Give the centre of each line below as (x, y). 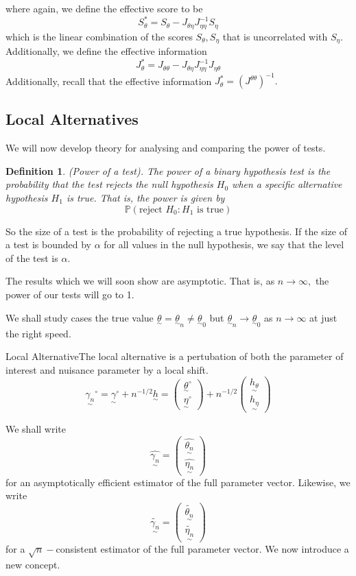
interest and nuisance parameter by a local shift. (107, 369)
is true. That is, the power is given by (145, 198)
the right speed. (38, 333)
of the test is (32, 257)
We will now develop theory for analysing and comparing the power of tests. (166, 148)
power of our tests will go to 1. (70, 294)
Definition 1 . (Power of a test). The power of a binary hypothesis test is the (168, 170)
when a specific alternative (287, 184)
